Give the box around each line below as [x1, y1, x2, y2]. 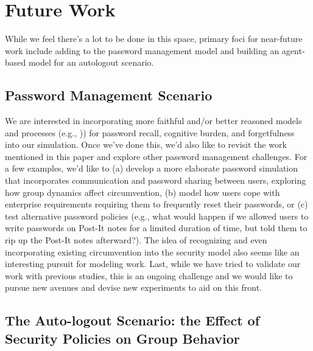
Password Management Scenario [5, 86, 213, 105]
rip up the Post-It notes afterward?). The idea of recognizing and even [5, 234, 267, 246]
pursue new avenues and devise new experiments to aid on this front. [5, 281, 262, 294]
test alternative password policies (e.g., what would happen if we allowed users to [5, 209, 309, 222]
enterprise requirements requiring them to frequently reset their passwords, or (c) [5, 198, 308, 210]
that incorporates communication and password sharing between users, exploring [5, 174, 306, 187]
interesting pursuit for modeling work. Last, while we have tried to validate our [5, 257, 301, 270]
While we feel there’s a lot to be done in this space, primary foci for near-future [5, 32, 303, 45]
